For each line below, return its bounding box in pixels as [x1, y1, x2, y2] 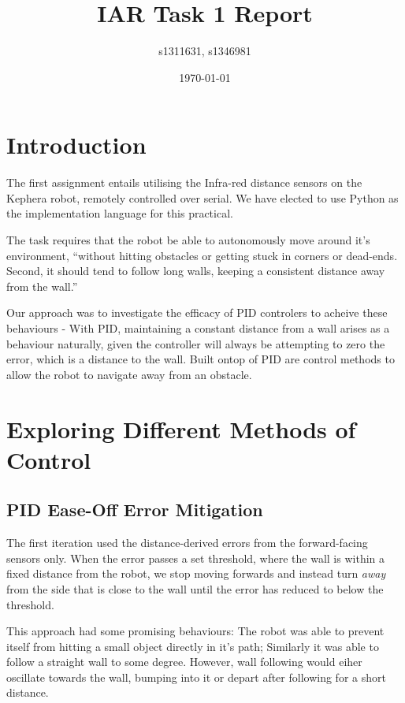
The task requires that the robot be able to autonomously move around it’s [6, 232, 370, 248]
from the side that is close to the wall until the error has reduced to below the [6, 580, 384, 597]
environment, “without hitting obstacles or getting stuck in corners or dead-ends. [6, 247, 398, 263]
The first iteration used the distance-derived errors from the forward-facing [6, 534, 368, 551]
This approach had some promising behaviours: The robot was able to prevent [6, 623, 385, 639]
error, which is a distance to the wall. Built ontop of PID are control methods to [6, 351, 395, 367]
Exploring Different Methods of [6, 412, 356, 444]
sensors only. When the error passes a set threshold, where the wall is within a [6, 549, 385, 566]
